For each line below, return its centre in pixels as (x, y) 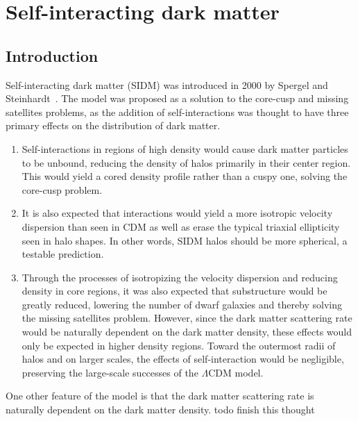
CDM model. (236, 372)
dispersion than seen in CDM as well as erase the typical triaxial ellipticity (181, 226)
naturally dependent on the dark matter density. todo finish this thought (160, 410)
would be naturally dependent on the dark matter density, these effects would (187, 332)
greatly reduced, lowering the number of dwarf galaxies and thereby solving (182, 304)
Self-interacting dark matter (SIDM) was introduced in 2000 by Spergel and (167, 84)
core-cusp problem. (62, 189)
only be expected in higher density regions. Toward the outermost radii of (179, 345)
